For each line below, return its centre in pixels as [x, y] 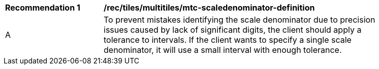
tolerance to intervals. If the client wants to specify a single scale [228, 40]
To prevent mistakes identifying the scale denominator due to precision [240, 20]
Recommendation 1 [43, 8]
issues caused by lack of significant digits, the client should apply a [233, 30]
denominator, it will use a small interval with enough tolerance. [223, 50]
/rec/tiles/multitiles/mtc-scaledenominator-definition [209, 8]
